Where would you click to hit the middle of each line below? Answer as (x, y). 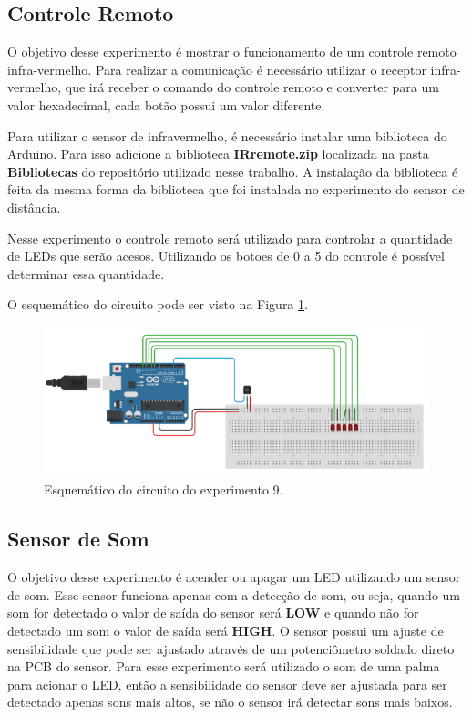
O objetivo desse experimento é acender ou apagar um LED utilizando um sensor (234, 577)
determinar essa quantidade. (86, 273)
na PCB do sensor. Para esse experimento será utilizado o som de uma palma (224, 666)
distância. (34, 207)
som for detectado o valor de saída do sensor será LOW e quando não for (213, 613)
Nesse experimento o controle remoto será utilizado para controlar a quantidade (230, 238)
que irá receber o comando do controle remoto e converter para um (252, 87)
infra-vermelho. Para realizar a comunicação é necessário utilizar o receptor (217, 69)
